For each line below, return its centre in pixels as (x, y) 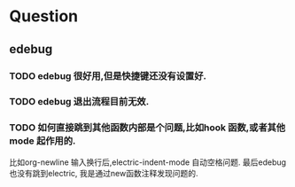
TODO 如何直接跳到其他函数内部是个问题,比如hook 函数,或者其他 (147, 128)
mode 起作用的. (43, 141)
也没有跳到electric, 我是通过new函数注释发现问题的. (104, 173)
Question (43, 16)
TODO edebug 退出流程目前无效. (79, 102)
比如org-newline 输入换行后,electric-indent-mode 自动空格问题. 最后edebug (147, 162)
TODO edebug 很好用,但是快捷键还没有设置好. (108, 75)
